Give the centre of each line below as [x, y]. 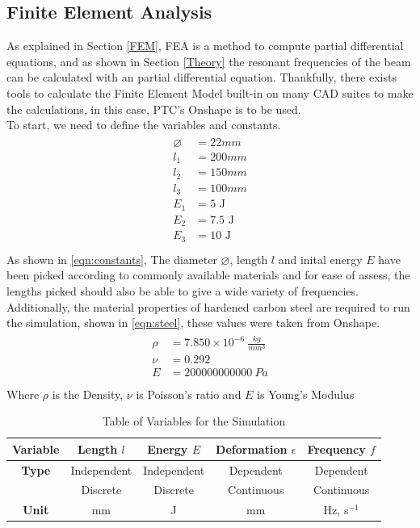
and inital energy [320, 259]
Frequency [336, 448]
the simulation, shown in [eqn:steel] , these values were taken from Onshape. [193, 323]
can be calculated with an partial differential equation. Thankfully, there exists [202, 77]
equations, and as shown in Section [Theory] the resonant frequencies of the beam [209, 61]
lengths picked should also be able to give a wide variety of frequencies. [183, 290]
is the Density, [88, 394]
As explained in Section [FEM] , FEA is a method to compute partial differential [205, 46]
